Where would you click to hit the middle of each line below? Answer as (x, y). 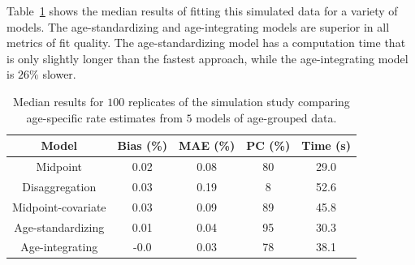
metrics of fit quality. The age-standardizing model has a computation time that (206, 43)
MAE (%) (207, 145)
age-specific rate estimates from (104, 117)
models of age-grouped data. (266, 117)
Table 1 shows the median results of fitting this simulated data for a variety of (202, 11)
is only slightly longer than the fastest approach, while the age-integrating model (207, 58)
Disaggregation (59, 186)
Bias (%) (142, 145)
